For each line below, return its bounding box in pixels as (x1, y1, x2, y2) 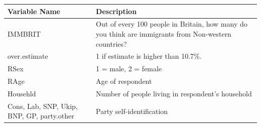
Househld (8, 88, 36, 98)
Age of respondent (96, 76, 152, 86)
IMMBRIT (8, 28, 41, 39)
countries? (96, 38, 127, 49)
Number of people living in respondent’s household (96, 88, 252, 98)
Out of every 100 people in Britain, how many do (96, 19, 247, 29)
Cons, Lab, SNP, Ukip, (8, 100, 78, 111)
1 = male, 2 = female (96, 63, 162, 74)
